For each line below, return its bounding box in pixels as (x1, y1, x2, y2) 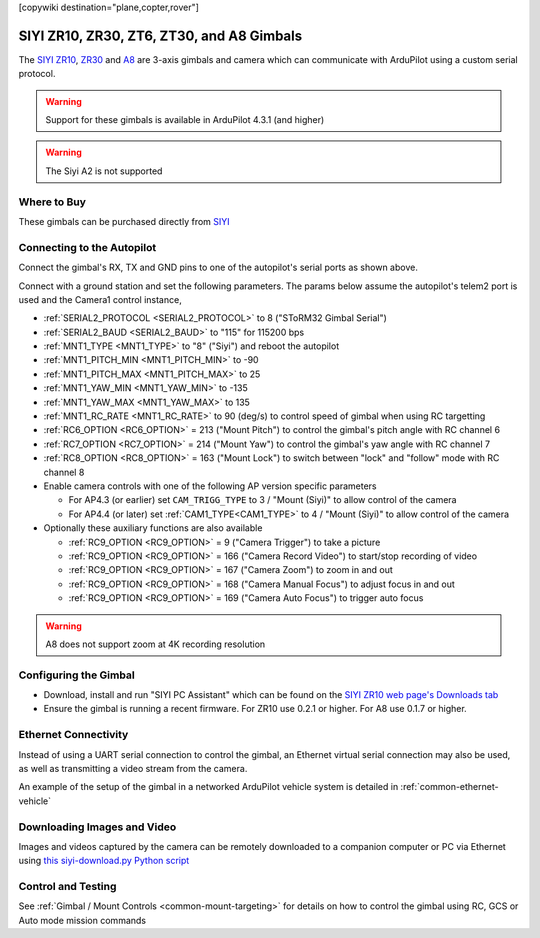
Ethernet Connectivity (18, 728, 129, 742)
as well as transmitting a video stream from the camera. (18, 762, 248, 774)
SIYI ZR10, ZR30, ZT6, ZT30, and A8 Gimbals (18, 27, 303, 44)
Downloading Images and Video (18, 820, 177, 834)
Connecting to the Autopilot (18, 240, 157, 254)
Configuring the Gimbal (18, 668, 135, 682)
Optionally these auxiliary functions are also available (43, 522, 263, 534)
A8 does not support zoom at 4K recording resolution (45, 638, 266, 650)
